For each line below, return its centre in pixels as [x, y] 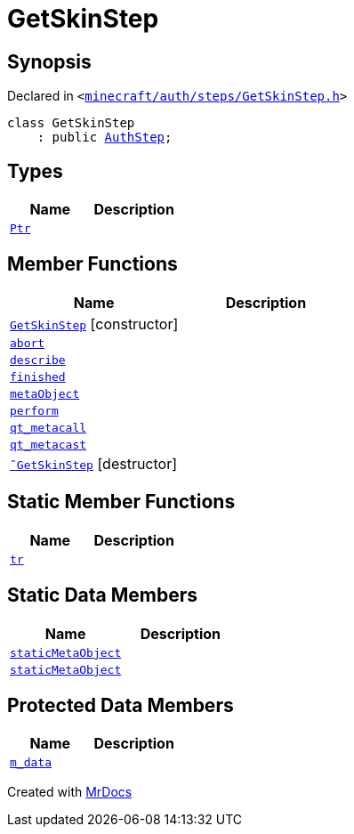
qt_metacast [48, 444]
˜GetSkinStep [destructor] [94, 463]
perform [34, 410]
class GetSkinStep [71, 123]
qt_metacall [48, 427]
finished [38, 377]
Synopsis [49, 61]
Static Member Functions [121, 502]
